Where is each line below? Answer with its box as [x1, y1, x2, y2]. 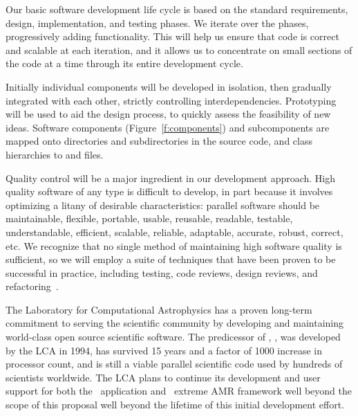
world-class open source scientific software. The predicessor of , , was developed [6, 329, 341, 344]
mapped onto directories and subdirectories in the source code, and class [6, 134, 312, 148]
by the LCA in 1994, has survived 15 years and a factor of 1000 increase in [6, 343, 322, 357]
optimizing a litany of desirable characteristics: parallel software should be [6, 197, 320, 212]
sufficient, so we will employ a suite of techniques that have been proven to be [6, 252, 336, 266]
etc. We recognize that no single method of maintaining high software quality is [6, 238, 342, 253]
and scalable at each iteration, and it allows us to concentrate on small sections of [6, 42, 352, 57]
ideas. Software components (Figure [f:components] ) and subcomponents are [6, 120, 330, 134]
